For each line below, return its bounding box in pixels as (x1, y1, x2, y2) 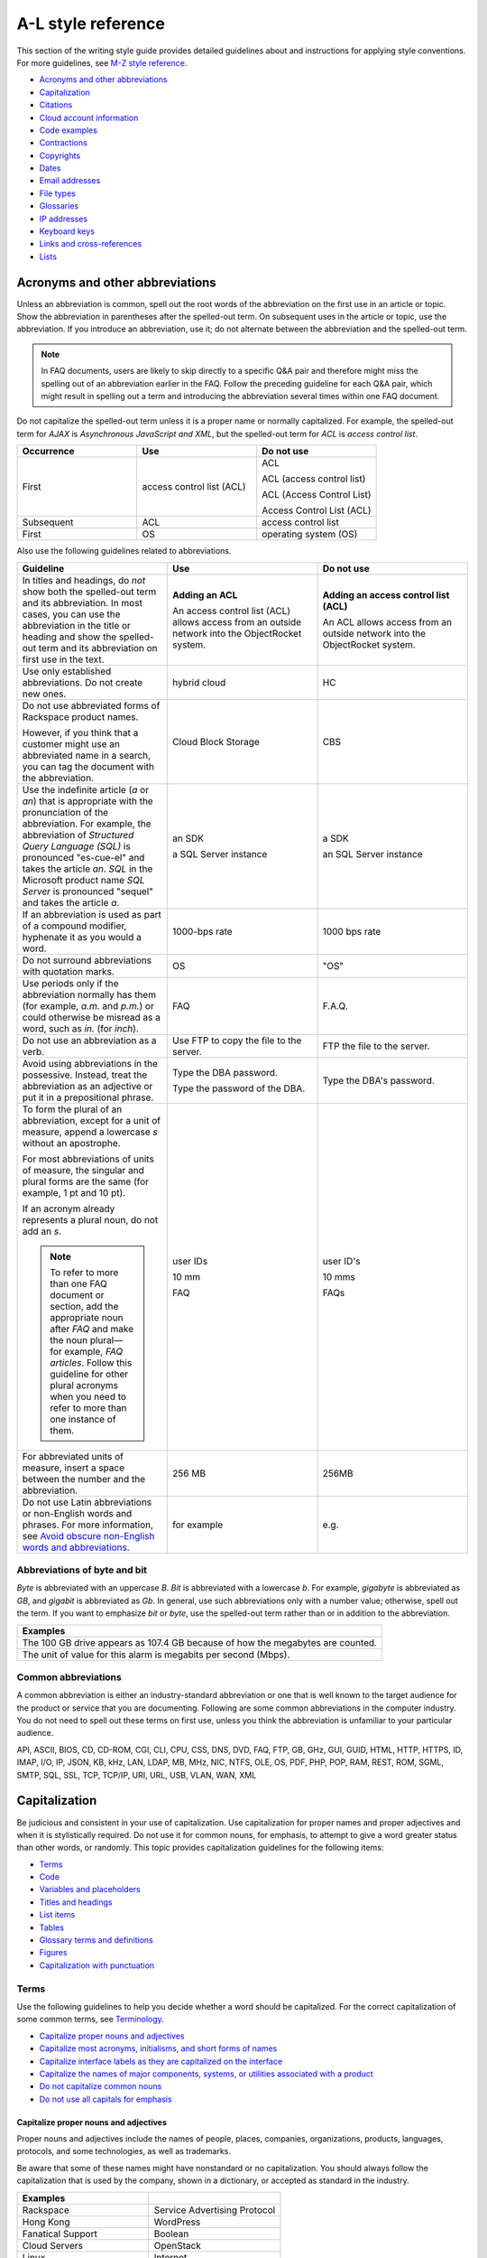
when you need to (50, 1390, 126, 1403)
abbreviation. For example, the (22, 817, 152, 830)
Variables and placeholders (39, 1884, 142, 1895)
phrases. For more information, (22, 1518, 153, 1531)
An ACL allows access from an (322, 615, 453, 628)
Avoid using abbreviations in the (22, 1057, 158, 1069)
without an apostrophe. (22, 1136, 121, 1149)
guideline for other (50, 1367, 129, 1380)
